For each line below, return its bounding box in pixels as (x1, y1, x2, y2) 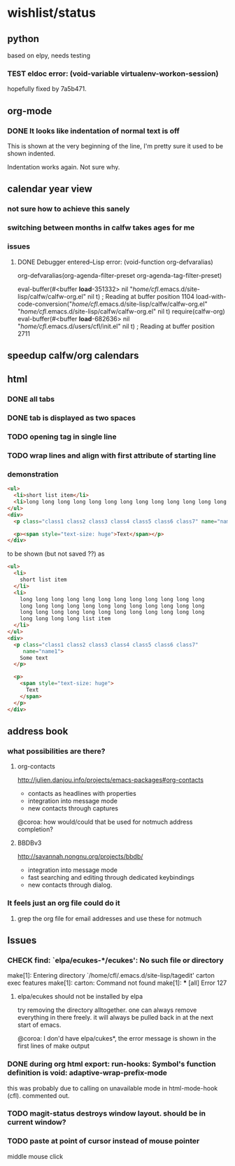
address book (7, 725, 69, 737)
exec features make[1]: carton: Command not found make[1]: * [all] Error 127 (7, 978, 227, 988)
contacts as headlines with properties (27, 789, 136, 798)
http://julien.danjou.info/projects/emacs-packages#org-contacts (17, 775, 204, 785)
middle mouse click (7, 1152, 64, 1160)
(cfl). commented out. (7, 1091, 70, 1100)
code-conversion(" (17, 300, 72, 308)
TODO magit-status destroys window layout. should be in (7, 1109, 206, 1118)
